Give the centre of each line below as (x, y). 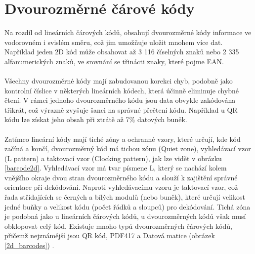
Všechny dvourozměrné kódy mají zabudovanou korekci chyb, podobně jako (119, 80)
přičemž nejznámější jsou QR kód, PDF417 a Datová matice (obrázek (110, 235)
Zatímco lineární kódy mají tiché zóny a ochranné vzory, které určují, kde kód (123, 139)
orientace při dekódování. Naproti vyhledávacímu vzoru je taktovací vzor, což (121, 187)
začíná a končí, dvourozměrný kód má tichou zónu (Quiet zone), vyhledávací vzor (128, 148)
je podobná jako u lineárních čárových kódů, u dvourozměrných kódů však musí (125, 216)
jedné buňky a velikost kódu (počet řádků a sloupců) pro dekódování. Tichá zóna (127, 206)
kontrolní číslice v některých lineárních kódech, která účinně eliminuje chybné (122, 90)
